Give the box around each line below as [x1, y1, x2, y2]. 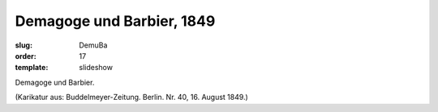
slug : [15, 40, 32, 50]
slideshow [79, 63, 114, 73]
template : [15, 63, 49, 73]
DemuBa [79, 40, 108, 50]
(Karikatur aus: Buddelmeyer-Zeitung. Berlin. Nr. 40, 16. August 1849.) [15, 93, 249, 102]
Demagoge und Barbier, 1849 [15, 12, 216, 30]
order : [15, 51, 36, 60]
